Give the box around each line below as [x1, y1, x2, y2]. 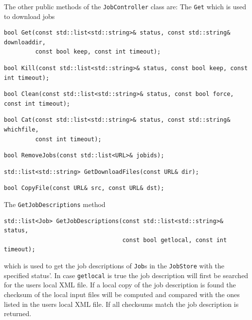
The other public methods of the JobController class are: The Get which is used [4, 1, 247, 11]
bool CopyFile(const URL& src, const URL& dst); [4, 185, 164, 192]
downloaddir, [4, 38, 46, 46]
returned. [4, 308, 32, 319]
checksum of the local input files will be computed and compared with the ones [4, 289, 240, 299]
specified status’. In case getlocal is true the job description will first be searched [4, 270, 249, 280]
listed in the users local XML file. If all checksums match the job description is [4, 299, 239, 309]
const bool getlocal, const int [122, 236, 227, 244]
